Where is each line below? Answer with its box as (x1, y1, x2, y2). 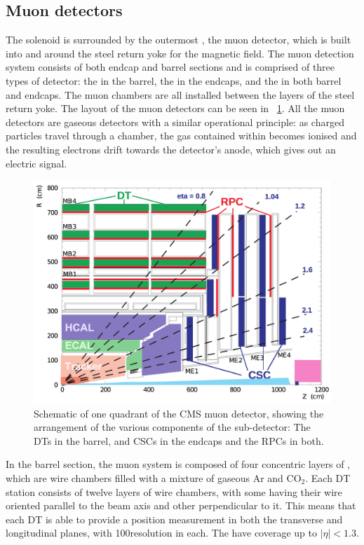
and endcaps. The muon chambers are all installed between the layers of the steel (6, 87, 355, 102)
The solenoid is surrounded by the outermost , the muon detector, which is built (6, 32, 351, 47)
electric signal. (6, 156, 67, 170)
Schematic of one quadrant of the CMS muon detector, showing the (34, 406, 324, 420)
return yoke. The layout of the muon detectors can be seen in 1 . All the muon (6, 101, 345, 116)
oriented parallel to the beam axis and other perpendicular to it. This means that (6, 498, 356, 513)
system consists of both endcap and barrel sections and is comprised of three (6, 60, 335, 74)
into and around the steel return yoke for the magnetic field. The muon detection (6, 46, 354, 60)
